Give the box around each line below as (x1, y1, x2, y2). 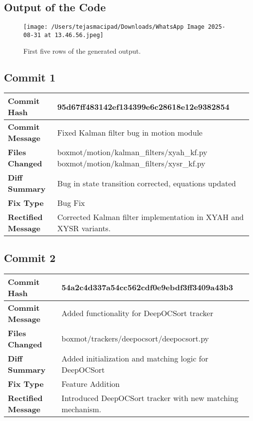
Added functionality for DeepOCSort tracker (61, 307, 214, 319)
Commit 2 (4, 250, 55, 265)
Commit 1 (4, 69, 55, 84)
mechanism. (61, 403, 102, 415)
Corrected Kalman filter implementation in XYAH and (57, 211, 244, 223)
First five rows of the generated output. (23, 45, 141, 56)
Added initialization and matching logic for (61, 352, 209, 364)
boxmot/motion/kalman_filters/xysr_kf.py (57, 158, 205, 169)
